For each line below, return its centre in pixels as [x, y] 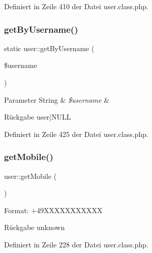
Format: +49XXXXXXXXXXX [53, 210]
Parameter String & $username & [57, 99]
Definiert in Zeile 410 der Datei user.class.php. [76, 6]
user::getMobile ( [31, 176]
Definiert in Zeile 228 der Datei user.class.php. [76, 244]
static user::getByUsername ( [49, 48]
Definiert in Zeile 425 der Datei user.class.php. [76, 134]
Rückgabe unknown [35, 227]
